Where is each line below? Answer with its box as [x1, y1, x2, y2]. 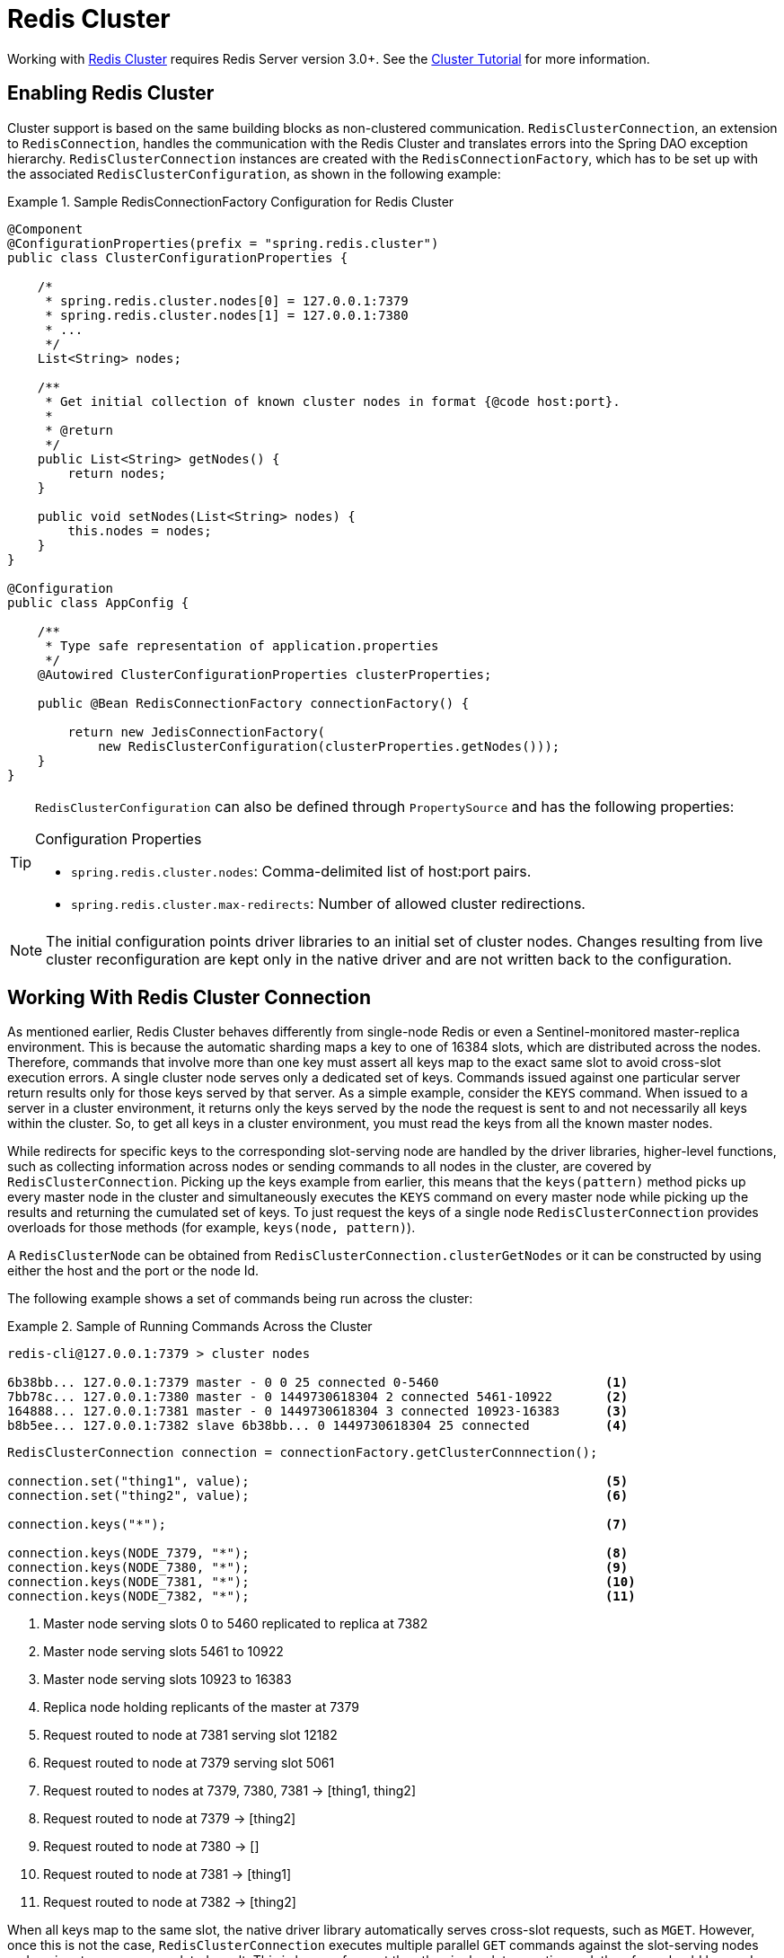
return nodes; [67, 465, 167, 481]
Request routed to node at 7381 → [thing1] [43, 1866, 292, 1883]
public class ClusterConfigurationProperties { [7, 250, 348, 265]
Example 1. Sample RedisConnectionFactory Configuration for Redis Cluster [7, 193, 454, 209]
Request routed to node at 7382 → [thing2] [43, 1894, 296, 1910]
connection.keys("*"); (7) [7, 1517, 629, 1532]
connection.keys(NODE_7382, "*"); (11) [7, 1589, 636, 1604]
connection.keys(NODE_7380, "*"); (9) [7, 1560, 629, 1575]
